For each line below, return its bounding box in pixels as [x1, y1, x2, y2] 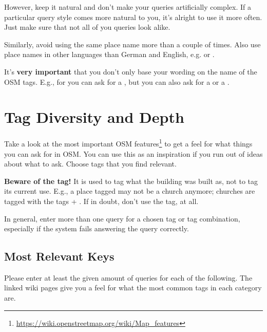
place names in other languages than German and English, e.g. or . [4, 49, 215, 60]
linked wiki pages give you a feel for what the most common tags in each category [4, 282, 262, 293]
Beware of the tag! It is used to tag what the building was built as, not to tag [4, 175, 258, 186]
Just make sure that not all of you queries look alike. [4, 22, 170, 32]
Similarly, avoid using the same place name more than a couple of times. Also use [4, 39, 261, 49]
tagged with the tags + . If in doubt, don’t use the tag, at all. [4, 195, 199, 206]
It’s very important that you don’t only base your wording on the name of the [4, 66, 257, 77]
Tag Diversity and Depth [4, 106, 184, 127]
